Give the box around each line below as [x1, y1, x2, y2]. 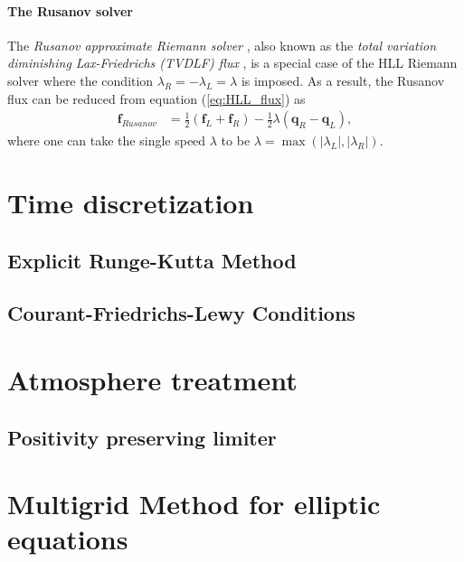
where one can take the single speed [7, 131, 206, 150]
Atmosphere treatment [7, 361, 298, 398]
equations [7, 520, 128, 557]
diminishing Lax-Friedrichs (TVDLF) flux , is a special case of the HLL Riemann [7, 53, 458, 72]
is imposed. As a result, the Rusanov [241, 70, 445, 89]
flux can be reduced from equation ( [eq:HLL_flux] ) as [7, 89, 306, 108]
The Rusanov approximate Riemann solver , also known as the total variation [7, 35, 437, 54]
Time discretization [7, 183, 254, 220]
